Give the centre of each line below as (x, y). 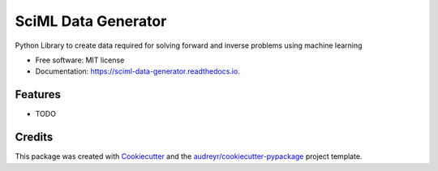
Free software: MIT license (80, 60)
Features (38, 94)
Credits (34, 137)
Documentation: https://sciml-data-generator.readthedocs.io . (138, 71)
